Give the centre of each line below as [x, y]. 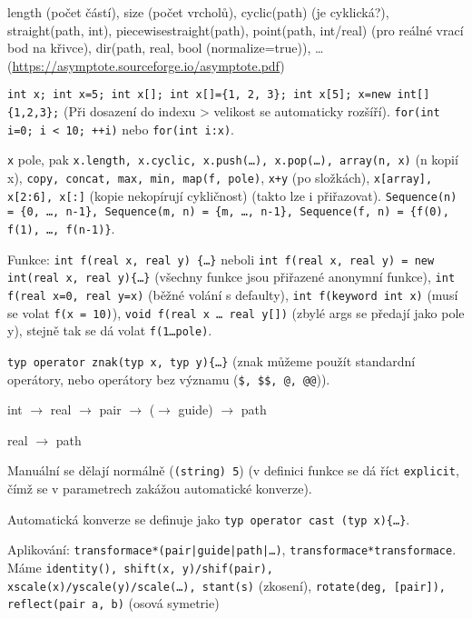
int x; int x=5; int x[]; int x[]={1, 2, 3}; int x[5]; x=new [199, 95]
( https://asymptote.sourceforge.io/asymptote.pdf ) [146, 65]
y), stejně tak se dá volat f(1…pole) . [110, 330]
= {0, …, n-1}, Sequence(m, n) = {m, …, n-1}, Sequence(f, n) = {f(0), [228, 212]
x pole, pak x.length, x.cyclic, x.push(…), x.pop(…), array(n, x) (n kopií [233, 160]
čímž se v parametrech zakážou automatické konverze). [160, 489]
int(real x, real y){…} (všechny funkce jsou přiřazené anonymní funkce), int [231, 277]
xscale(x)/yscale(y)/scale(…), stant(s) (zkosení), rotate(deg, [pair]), [226, 585]
